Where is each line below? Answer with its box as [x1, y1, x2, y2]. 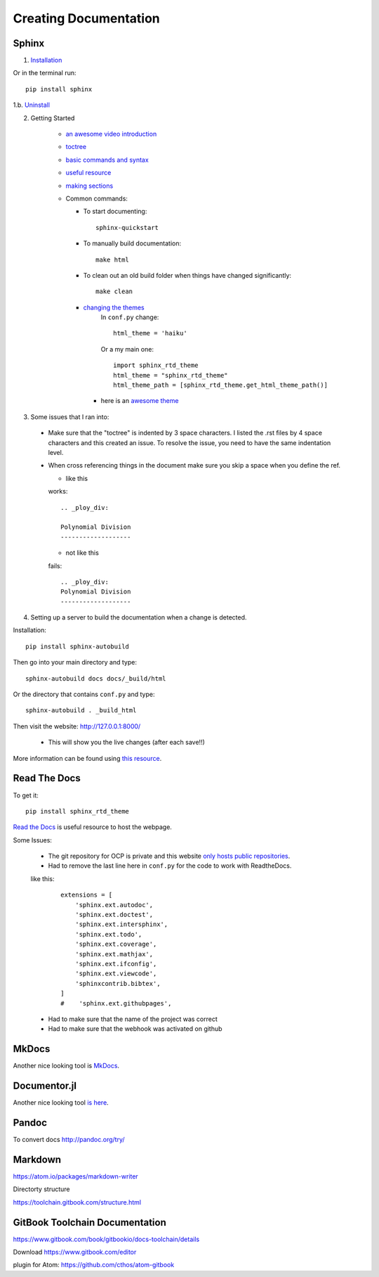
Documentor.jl [13, 1080, 77, 1092]
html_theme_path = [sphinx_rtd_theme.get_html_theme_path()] [113, 381, 328, 390]
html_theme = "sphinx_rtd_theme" [113, 371, 228, 379]
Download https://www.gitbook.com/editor [13, 1248, 137, 1257]
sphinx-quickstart [95, 224, 159, 231]
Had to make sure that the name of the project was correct [48, 1015, 218, 1023]
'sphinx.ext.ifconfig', [74, 960, 157, 968]
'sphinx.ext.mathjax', [74, 950, 154, 958]
